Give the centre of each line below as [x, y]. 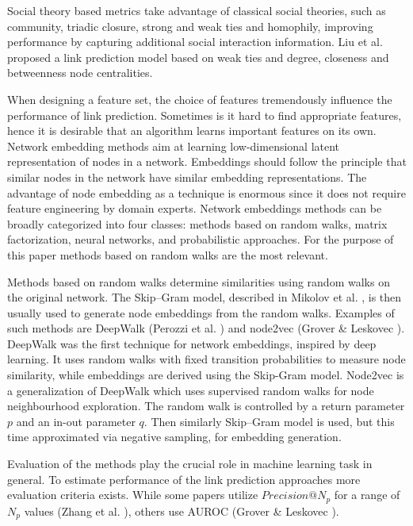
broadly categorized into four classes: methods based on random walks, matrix [197, 223]
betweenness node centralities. [80, 73]
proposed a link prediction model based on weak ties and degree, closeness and [198, 57]
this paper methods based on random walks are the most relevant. [168, 254]
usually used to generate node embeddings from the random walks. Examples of [201, 312]
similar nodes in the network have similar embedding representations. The [187, 177]
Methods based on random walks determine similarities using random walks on [199, 281]
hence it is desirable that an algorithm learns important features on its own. [192, 131]
